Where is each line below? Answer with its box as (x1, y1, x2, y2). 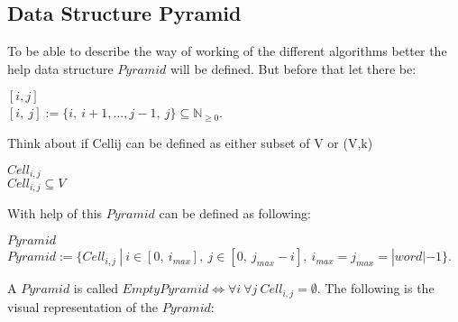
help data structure (7, 59, 114, 78)
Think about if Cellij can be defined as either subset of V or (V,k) (7, 133, 373, 152)
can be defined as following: (159, 204, 311, 223)
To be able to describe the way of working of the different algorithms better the (7, 41, 447, 60)
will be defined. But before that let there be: (169, 59, 417, 78)
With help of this (7, 204, 103, 223)
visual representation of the (7, 297, 159, 316)
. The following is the (316, 279, 435, 298)
